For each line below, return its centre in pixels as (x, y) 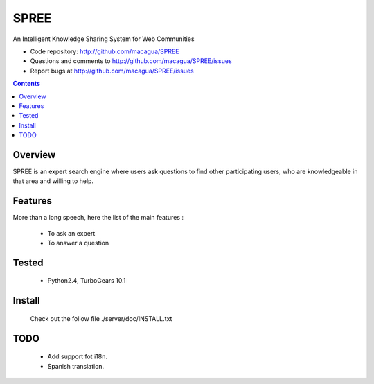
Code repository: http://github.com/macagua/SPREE (105, 51)
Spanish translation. (76, 366)
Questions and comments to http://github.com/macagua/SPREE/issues (131, 61)
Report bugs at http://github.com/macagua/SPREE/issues (112, 71)
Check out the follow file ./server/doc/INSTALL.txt (101, 318)
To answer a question (78, 243)
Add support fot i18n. (77, 356)
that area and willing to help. (53, 181)
